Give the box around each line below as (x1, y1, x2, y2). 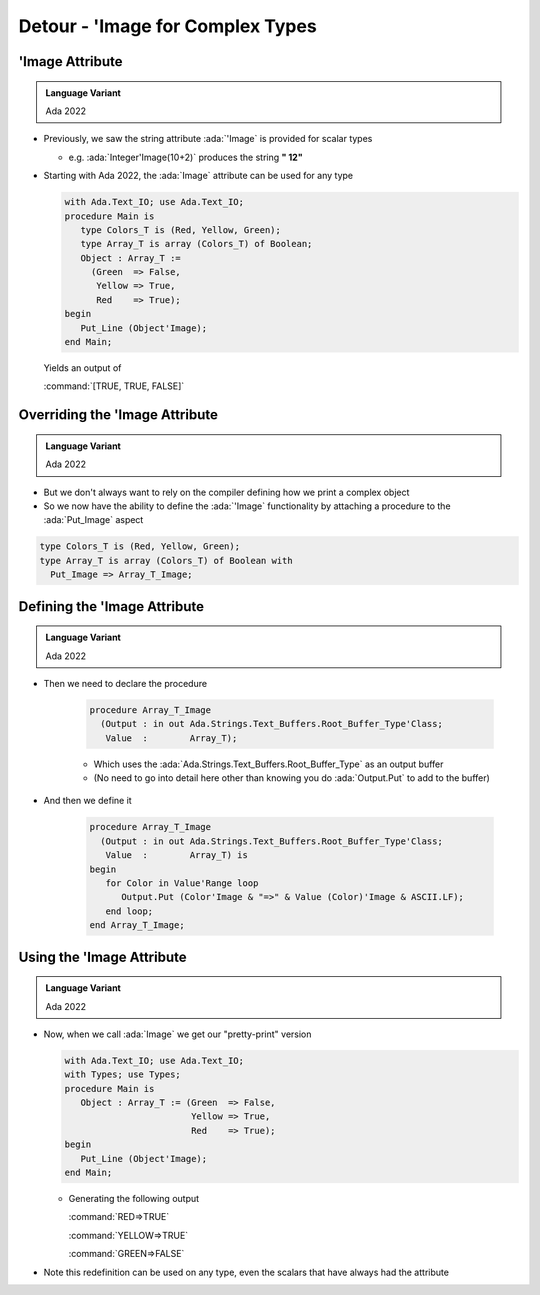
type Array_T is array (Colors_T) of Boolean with (39, 555, 294, 566)
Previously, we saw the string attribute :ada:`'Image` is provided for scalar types (43, 133, 373, 145)
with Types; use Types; (64, 1069, 182, 1080)
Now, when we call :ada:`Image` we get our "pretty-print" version (43, 1028, 312, 1040)
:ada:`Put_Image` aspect (43, 514, 144, 526)
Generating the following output (68, 1193, 200, 1205)
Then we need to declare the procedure (43, 677, 208, 689)
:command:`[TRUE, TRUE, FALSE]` (43, 380, 185, 392)
